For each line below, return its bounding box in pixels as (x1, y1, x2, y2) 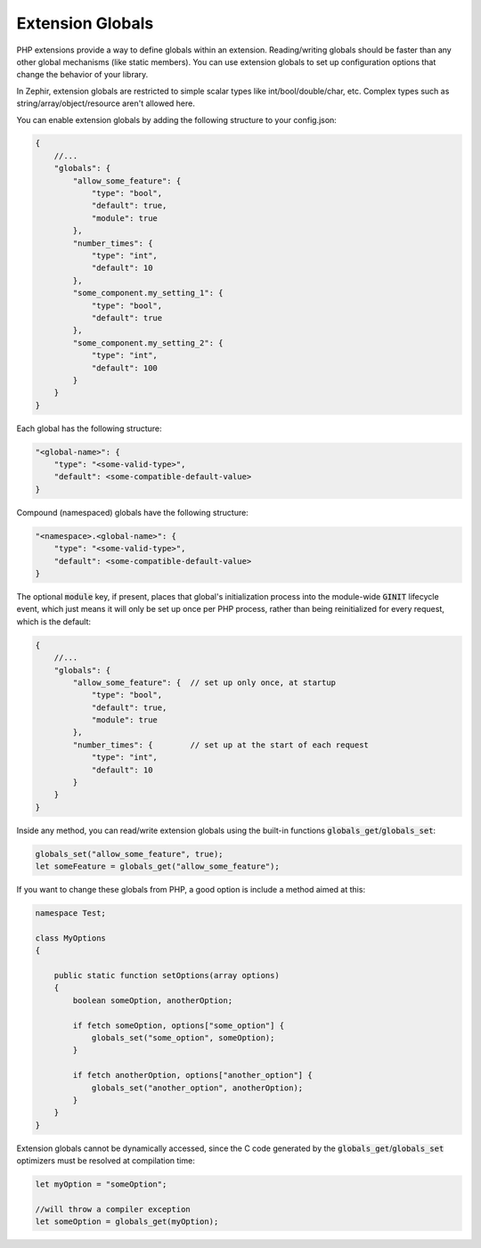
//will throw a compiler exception (35, 1203, 191, 1214)
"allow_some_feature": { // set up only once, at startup (72, 677, 337, 688)
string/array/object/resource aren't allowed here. (16, 98, 195, 109)
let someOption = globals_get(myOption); (35, 1217, 219, 1227)
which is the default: (16, 616, 92, 627)
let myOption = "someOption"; (35, 1179, 167, 1189)
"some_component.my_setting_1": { (72, 288, 224, 298)
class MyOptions (35, 933, 107, 943)
